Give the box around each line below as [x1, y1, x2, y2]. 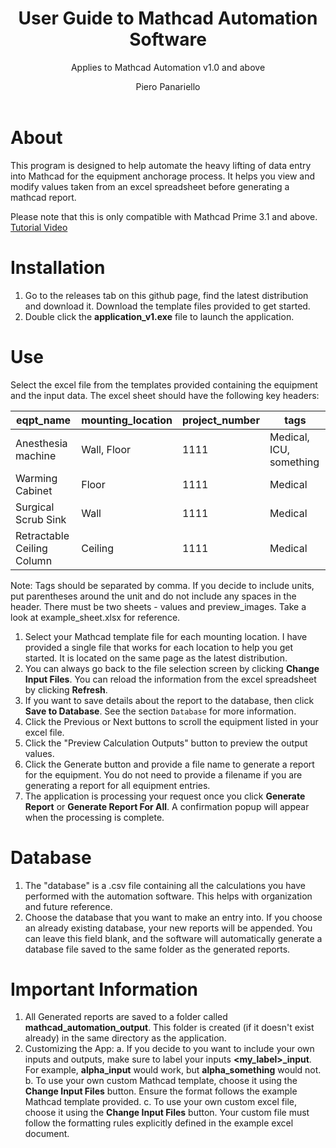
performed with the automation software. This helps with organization [24, 890, 313, 902]
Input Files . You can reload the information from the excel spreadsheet [24, 673, 317, 685]
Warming [15, 471, 58, 485]
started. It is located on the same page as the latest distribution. [24, 652, 288, 664]
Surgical [15, 500, 55, 514]
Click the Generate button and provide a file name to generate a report [24, 758, 315, 770]
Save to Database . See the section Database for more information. [24, 705, 297, 717]
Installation [10, 256, 106, 279]
